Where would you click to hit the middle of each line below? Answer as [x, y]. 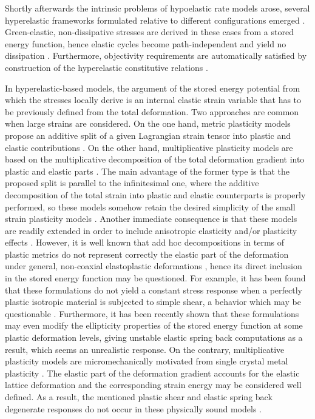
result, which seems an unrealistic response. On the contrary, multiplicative [145, 349]
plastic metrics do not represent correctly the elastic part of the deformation [147, 254]
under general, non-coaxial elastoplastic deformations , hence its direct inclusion [154, 266]
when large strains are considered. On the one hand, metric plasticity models [148, 123]
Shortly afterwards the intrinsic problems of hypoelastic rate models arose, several [157, 8]
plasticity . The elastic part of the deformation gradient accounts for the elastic [152, 373]
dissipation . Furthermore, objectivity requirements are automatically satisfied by [156, 55]
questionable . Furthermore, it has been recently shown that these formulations [152, 313]
